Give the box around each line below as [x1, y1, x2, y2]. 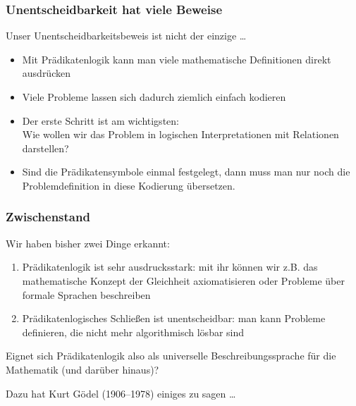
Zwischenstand [6, 208, 90, 226]
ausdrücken [22, 66, 70, 80]
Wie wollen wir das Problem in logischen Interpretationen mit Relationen [22, 127, 339, 142]
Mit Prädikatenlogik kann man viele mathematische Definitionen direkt [22, 51, 331, 66]
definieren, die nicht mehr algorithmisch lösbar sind [22, 324, 245, 339]
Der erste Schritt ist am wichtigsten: [22, 113, 179, 128]
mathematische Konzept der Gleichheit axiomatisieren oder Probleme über [22, 273, 345, 288]
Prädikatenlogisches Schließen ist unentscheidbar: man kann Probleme [22, 311, 326, 326]
